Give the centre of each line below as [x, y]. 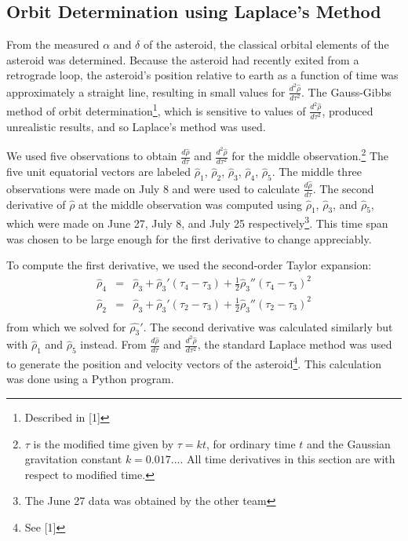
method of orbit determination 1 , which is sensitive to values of [156, 110]
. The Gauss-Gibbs [346, 91]
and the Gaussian [349, 443]
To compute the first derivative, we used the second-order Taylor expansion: [189, 265]
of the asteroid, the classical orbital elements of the [266, 44]
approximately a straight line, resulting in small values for [146, 91]
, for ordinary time [251, 443]
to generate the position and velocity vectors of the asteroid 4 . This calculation [194, 362]
